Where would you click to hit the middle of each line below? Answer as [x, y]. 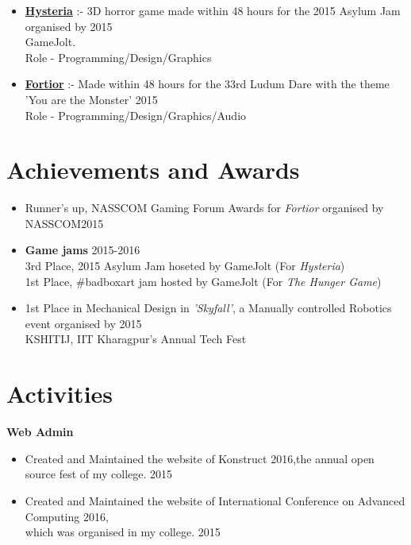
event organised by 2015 [83, 323]
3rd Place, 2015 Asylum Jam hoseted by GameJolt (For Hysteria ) [185, 266]
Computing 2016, [67, 516]
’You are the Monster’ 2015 [91, 99]
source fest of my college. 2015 [99, 474]
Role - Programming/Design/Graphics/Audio [136, 115]
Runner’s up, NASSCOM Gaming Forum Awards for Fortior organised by [204, 208]
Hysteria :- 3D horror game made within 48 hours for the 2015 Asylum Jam [213, 10]
